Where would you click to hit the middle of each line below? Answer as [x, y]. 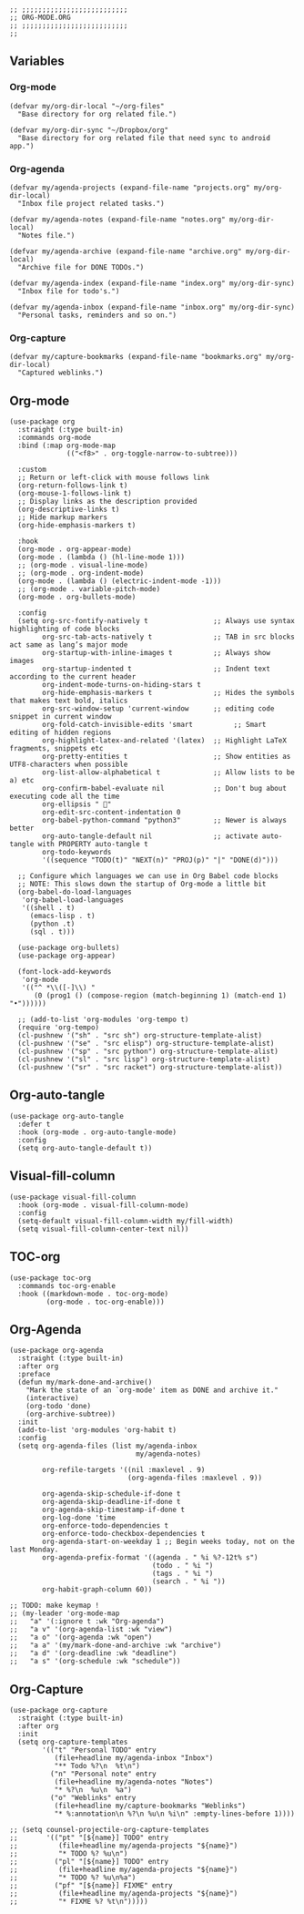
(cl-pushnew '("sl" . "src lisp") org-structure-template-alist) [144, 1059]
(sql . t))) [52, 932]
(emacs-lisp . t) [62, 916]
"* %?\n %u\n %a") [93, 1790]
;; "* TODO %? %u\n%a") [73, 1878]
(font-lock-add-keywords [65, 972]
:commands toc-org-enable [67, 1285]
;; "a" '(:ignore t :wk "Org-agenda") [87, 1622]
